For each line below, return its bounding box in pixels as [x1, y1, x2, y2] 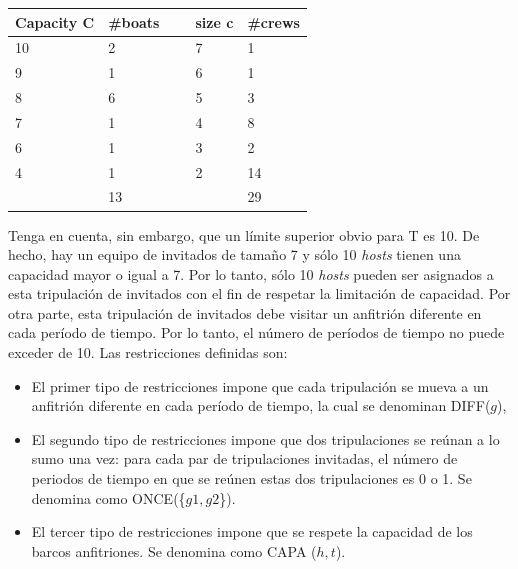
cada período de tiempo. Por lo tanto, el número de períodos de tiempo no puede [8, 322, 505, 343]
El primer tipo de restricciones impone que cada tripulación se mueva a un [31, 375, 489, 396]
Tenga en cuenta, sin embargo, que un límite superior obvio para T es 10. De [8, 224, 480, 245]
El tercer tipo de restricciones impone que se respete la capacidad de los [31, 521, 473, 542]
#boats [108, 11, 160, 32]
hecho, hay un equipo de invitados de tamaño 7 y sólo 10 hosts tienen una [8, 244, 461, 265]
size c [195, 11, 234, 32]
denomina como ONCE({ [31, 487, 186, 508]
